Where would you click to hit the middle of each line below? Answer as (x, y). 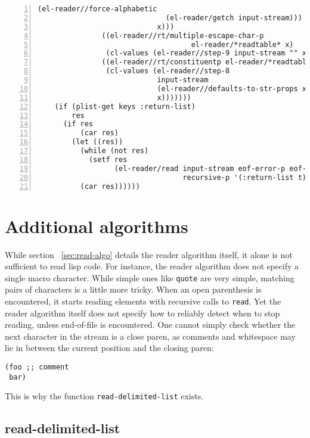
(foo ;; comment (37, 367)
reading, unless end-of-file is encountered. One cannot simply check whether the (150, 324)
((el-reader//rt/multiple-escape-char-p (183, 35)
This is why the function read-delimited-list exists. (104, 396)
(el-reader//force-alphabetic (97, 9)
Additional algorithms (97, 226)
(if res (78, 124)
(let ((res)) (97, 142)
